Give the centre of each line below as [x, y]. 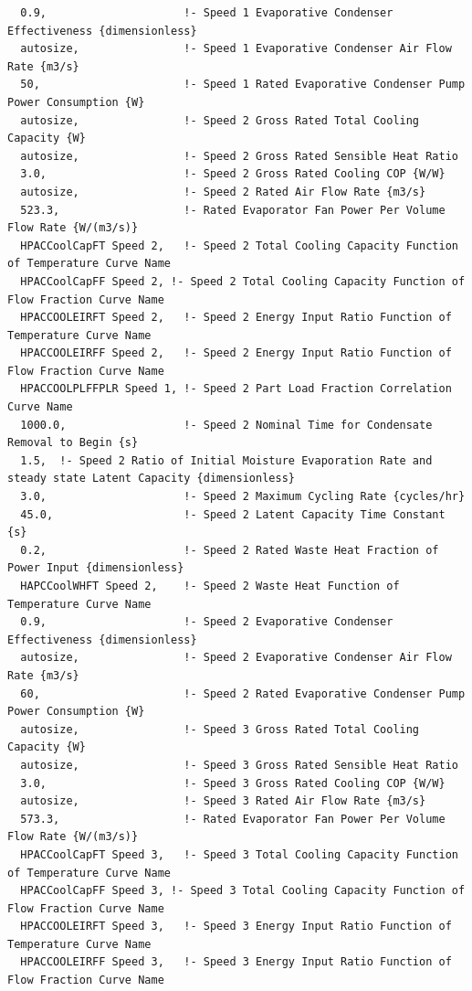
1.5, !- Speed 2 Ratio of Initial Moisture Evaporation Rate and [226, 460]
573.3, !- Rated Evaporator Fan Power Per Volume [233, 819]
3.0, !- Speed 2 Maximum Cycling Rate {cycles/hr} [243, 497]
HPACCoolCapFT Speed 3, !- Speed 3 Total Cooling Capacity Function [239, 854]
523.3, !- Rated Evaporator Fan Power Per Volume [233, 210]
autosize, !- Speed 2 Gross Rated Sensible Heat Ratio [239, 156]
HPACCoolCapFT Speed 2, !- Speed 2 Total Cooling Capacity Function [239, 245]
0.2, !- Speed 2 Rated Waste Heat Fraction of [230, 550]
